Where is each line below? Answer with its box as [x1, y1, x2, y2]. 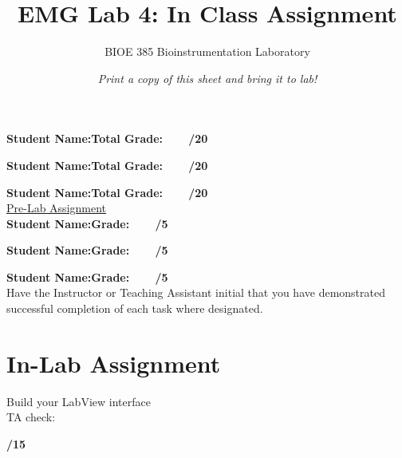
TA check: [6, 409, 56, 425]
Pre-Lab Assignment [6, 199, 107, 216]
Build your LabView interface [6, 393, 151, 409]
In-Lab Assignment [6, 346, 221, 379]
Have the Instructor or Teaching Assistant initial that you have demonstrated [6, 284, 385, 301]
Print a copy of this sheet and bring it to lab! [97, 69, 317, 86]
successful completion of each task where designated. [6, 300, 263, 317]
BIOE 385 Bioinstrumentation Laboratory [104, 43, 310, 60]
